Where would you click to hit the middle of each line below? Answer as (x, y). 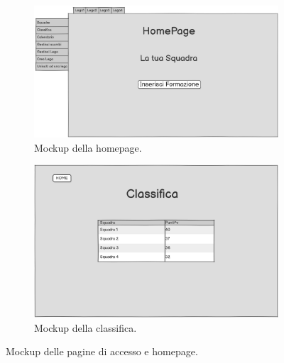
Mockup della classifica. (86, 327)
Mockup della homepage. (88, 147)
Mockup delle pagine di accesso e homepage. (102, 351)
